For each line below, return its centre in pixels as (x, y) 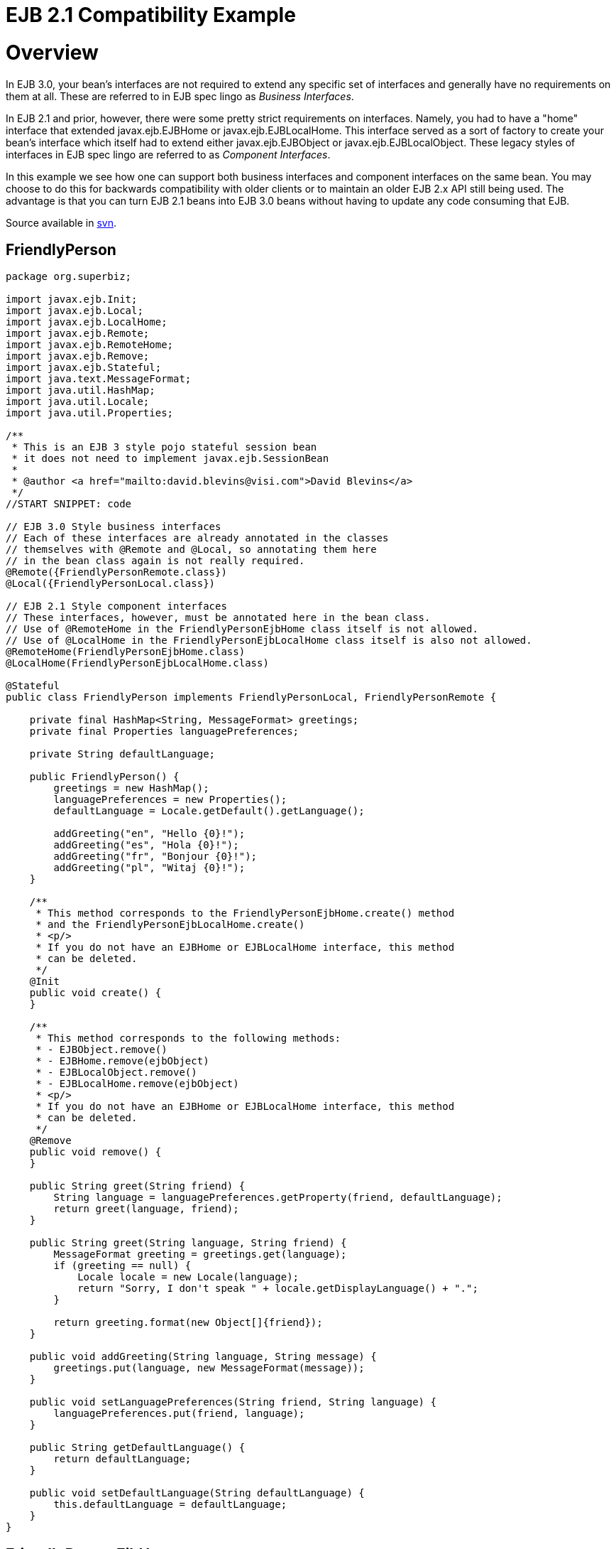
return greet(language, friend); (146, 1209)
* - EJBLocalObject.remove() (116, 1073)
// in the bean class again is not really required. (155, 561)
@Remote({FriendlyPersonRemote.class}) (116, 572)
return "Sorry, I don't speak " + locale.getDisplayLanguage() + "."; (278, 1289)
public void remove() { (95, 1152)
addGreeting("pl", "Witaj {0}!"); (149, 868)
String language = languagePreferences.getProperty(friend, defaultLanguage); (278, 1198)
